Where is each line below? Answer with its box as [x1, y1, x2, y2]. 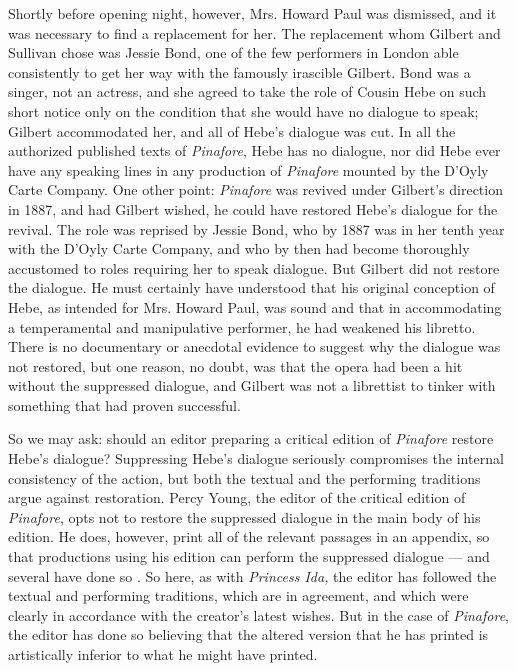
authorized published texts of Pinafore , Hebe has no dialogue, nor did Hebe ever [8, 140, 501, 161]
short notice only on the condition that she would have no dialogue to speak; [8, 100, 479, 121]
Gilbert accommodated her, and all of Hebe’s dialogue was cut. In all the [8, 120, 456, 141]
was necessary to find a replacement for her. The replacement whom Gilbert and [8, 22, 501, 43]
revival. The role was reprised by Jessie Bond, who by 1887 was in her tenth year [8, 218, 505, 239]
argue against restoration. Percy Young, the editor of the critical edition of [8, 487, 466, 508]
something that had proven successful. [8, 394, 241, 415]
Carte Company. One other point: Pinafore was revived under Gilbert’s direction [8, 179, 503, 200]
